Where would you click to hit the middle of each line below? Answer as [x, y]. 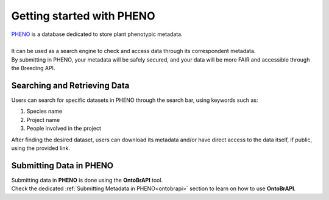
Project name [43, 120]
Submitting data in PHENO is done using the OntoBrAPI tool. [87, 180]
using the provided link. [41, 148]
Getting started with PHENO [83, 16]
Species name [44, 111]
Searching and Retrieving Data [70, 85]
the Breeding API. [33, 68]
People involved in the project [64, 129]
